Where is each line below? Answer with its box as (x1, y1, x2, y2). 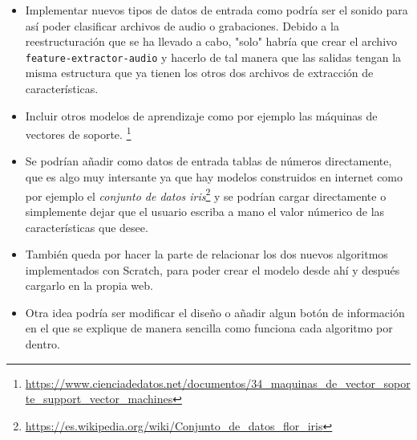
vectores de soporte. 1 (25, 124, 132, 142)
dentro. (25, 336, 61, 352)
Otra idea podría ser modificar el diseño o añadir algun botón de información (25, 304, 405, 320)
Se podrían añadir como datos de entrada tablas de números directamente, (25, 153, 392, 169)
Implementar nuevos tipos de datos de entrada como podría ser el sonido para (25, 2, 408, 18)
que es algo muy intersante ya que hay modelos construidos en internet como (25, 169, 403, 185)
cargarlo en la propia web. (25, 277, 153, 294)
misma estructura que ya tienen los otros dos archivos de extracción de (25, 64, 374, 81)
